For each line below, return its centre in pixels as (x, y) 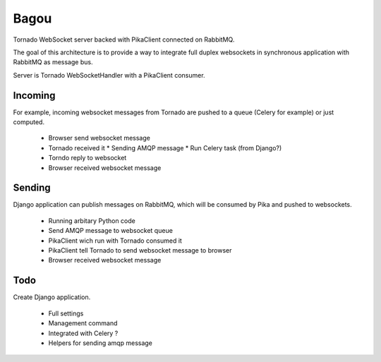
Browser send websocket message (99, 138)
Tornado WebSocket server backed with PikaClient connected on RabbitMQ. (124, 40)
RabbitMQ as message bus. (53, 62)
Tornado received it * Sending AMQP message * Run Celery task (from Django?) (165, 147)
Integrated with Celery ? (83, 333)
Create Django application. (52, 297)
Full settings (66, 313)
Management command (83, 323)
